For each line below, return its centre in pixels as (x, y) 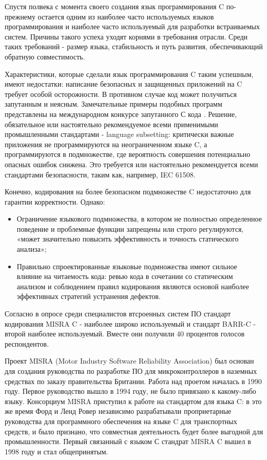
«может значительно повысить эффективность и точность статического (128, 239)
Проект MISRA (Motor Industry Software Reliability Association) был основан (129, 361)
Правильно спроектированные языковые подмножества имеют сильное (127, 266)
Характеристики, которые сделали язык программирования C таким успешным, (129, 74)
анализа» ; (32, 249)
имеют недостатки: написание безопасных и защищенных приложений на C (123, 84)
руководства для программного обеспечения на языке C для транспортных (121, 421)
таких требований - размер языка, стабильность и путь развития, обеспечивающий (134, 46)
